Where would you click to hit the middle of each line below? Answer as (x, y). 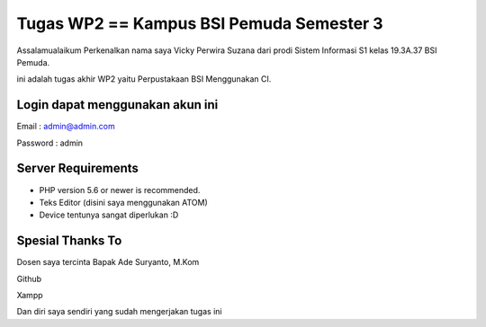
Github (29, 278)
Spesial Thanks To (69, 241)
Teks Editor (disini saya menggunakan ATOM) (124, 202)
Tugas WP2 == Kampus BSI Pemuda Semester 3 (200, 23)
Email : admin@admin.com (66, 127)
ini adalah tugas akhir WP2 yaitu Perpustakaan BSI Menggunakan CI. (144, 79)
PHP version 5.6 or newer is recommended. (120, 190)
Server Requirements (78, 168)
